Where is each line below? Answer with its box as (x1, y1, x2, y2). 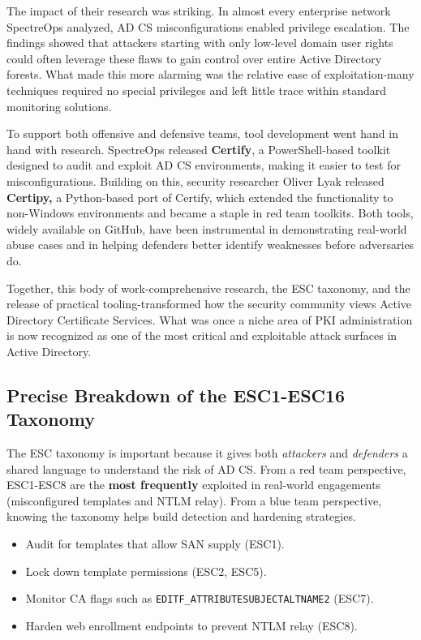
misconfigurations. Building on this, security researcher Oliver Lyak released (6, 172, 384, 189)
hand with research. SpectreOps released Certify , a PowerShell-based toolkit (6, 140, 391, 157)
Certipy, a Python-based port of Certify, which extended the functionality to (6, 188, 393, 205)
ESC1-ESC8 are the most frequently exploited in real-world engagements (6, 476, 381, 493)
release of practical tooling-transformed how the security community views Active (6, 295, 412, 312)
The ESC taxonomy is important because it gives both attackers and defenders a (6, 445, 408, 462)
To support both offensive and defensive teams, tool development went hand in (6, 125, 398, 142)
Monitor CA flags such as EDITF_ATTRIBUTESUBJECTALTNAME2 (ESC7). (25, 590, 374, 607)
